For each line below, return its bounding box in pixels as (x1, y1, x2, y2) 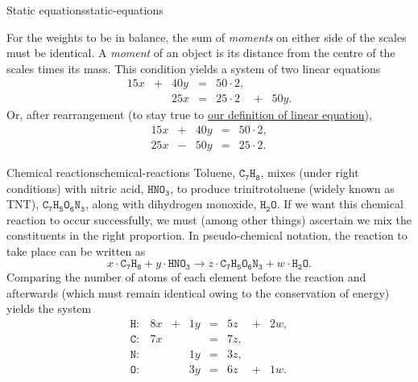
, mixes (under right (260, 164, 359, 181)
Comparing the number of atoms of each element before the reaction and (6, 269, 366, 285)
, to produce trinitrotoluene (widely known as (170, 179, 395, 196)
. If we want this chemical (276, 195, 404, 212)
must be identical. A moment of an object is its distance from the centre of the (6, 44, 395, 61)
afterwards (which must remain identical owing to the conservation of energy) (6, 284, 390, 301)
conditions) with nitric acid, (6, 179, 144, 196)
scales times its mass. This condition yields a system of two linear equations (6, 60, 381, 76)
